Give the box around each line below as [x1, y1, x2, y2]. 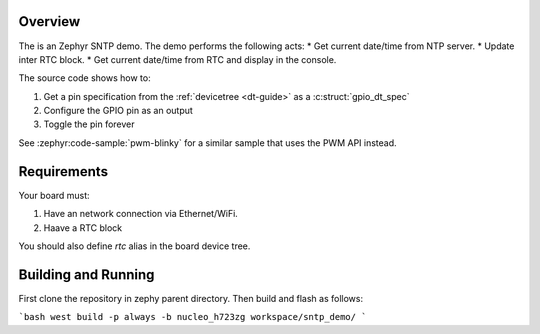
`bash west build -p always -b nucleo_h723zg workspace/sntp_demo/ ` [18, 311, 367, 323]
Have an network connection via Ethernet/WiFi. [43, 208, 239, 220]
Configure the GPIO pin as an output [43, 105, 194, 117]
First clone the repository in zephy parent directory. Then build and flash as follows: [18, 292, 364, 304]
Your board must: [18, 189, 90, 201]
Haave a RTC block [43, 221, 123, 234]
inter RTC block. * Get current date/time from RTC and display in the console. [18, 53, 337, 65]
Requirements [18, 163, 109, 180]
